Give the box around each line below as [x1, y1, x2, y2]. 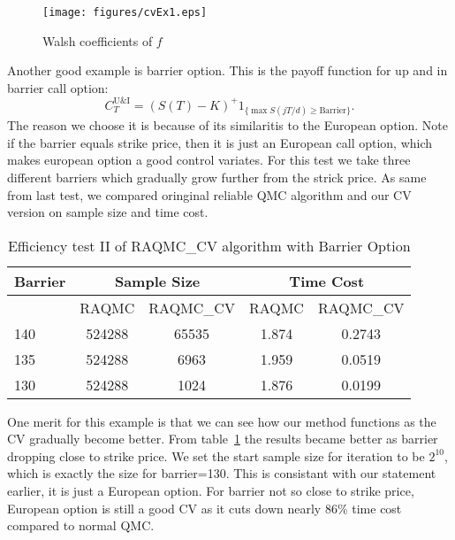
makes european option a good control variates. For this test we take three [7, 150, 411, 169]
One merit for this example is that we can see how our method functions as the [7, 412, 436, 430]
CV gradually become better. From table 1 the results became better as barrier [7, 429, 438, 448]
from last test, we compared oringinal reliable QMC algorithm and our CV [7, 185, 412, 204]
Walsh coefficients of [42, 31, 153, 50]
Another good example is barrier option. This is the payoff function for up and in [7, 61, 448, 80]
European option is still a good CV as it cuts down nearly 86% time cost [7, 498, 402, 517]
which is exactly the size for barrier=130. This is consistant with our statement [7, 464, 436, 482]
